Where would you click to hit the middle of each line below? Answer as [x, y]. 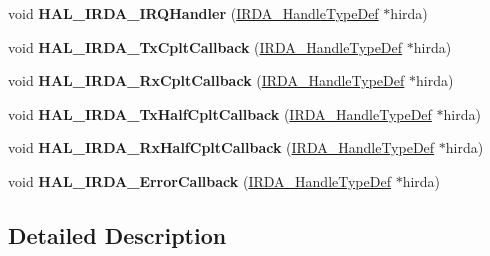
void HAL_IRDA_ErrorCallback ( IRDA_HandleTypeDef [199, 180]
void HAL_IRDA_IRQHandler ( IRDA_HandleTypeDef [193, 13]
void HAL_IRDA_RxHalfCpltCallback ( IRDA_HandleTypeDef [221, 147]
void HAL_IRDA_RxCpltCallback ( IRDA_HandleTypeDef [206, 80]
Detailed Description [117, 234]
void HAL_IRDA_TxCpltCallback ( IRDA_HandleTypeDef [205, 46]
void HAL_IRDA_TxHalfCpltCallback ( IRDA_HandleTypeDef [220, 113]
